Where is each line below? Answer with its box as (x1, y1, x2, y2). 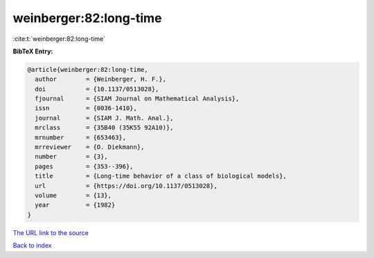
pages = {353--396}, (35, 163, 134, 170)
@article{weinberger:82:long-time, (27, 66, 148, 73)
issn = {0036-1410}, (35, 104, 138, 112)
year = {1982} (35, 201, 116, 209)
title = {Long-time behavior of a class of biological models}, (35, 172, 287, 180)
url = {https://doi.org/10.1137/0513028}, (35, 182, 217, 190)
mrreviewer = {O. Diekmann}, (35, 143, 145, 151)
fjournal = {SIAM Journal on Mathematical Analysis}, (35, 95, 240, 103)
